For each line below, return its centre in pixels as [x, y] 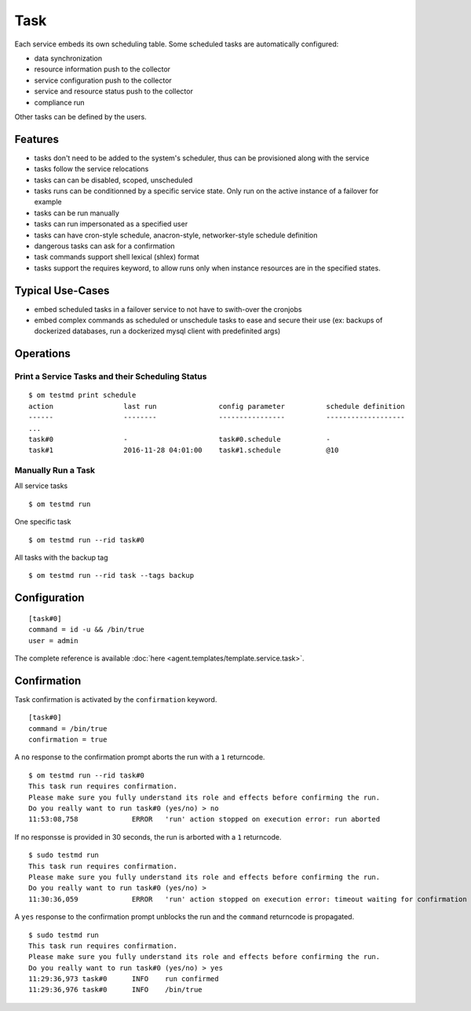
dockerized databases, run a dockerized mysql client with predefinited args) [157, 331]
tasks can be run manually [77, 213]
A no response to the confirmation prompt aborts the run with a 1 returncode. [140, 757]
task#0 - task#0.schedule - [180, 439]
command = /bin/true [68, 728]
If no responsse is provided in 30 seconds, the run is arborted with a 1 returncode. [148, 836]
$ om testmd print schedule [82, 395]
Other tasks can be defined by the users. [80, 116]
